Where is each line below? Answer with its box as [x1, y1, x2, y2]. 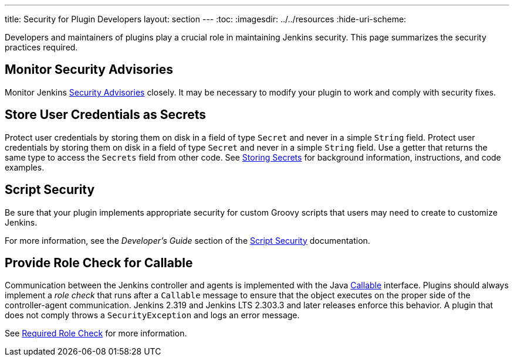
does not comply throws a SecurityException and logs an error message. [5, 310, 300, 321]
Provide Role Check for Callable [5, 255, 193, 270]
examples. [5, 162, 45, 172]
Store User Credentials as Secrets [5, 107, 207, 122]
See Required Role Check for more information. [5, 328, 187, 339]
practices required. [5, 42, 78, 52]
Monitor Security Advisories [5, 62, 174, 77]
